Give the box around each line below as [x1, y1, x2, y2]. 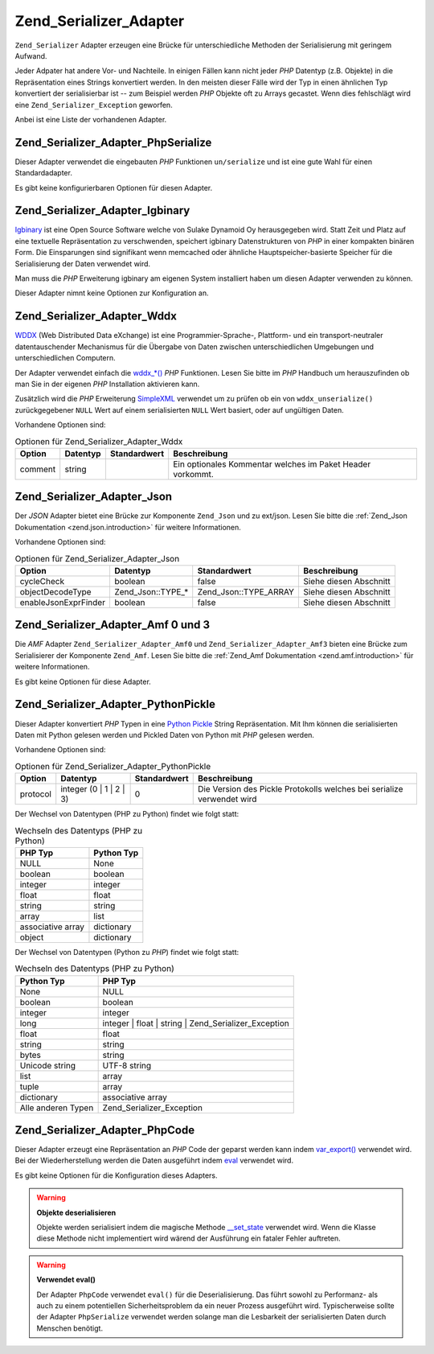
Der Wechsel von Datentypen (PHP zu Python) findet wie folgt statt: [14, 809, 240, 819]
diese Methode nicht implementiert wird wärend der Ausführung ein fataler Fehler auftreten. [36, 1233, 341, 1243]
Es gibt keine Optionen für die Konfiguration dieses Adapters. [14, 1171, 218, 1180]
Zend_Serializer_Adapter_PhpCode [14, 1123, 195, 1137]
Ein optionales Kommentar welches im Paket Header [173, 459, 371, 470]
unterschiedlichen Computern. [14, 353, 116, 363]
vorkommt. [173, 468, 215, 479]
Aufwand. [14, 51, 47, 60]
